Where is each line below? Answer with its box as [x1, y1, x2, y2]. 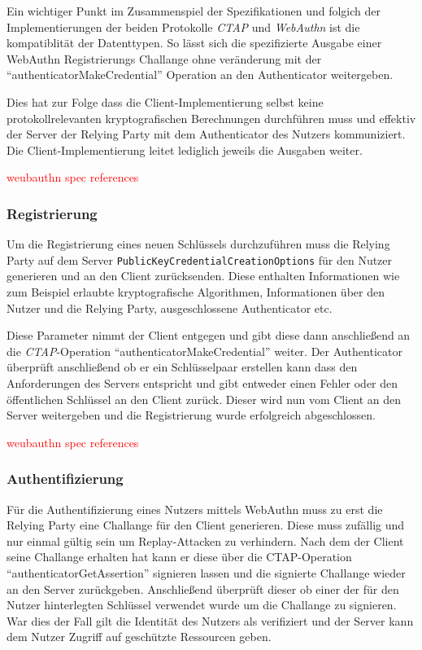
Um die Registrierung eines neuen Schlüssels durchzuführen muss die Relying [7, 235, 390, 253]
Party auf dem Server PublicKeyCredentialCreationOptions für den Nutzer [7, 251, 393, 268]
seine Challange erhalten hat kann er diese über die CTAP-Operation [7, 548, 352, 565]
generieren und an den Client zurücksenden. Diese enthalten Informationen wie [7, 267, 400, 284]
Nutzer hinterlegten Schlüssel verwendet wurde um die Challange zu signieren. [7, 596, 397, 613]
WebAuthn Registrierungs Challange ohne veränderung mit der [7, 50, 322, 67]
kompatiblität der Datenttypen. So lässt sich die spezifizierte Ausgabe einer [7, 34, 382, 51]
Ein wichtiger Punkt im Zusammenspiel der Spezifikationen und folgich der [7, 2, 381, 19]
